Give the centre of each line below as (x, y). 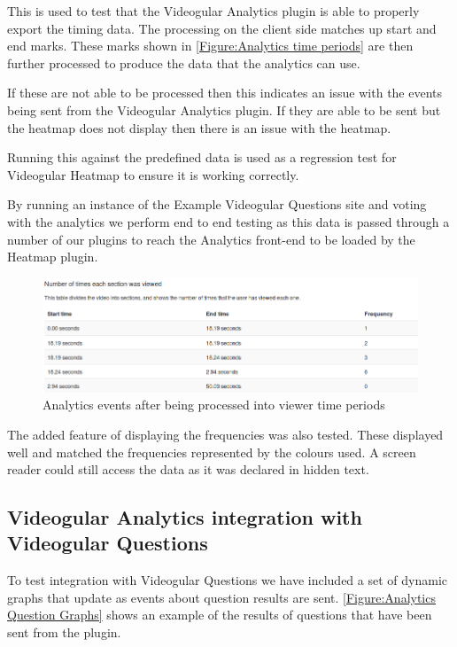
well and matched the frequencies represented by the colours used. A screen (212, 452)
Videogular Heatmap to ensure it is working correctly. (153, 174)
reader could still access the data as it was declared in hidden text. (188, 469)
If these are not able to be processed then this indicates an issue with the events (225, 93)
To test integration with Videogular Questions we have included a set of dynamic (227, 580)
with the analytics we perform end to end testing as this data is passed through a (228, 221)
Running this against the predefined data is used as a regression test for (202, 157)
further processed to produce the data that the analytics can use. (184, 62)
